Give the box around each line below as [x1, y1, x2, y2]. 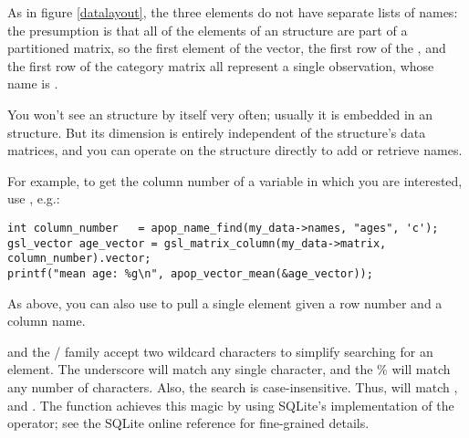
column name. [7, 311, 86, 330]
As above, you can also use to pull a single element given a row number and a [7, 293, 443, 312]
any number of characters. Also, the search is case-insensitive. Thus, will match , [7, 377, 458, 396]
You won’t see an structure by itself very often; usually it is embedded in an [7, 104, 433, 123]
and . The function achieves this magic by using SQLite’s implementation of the [7, 395, 454, 414]
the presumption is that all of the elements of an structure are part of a [7, 20, 408, 39]
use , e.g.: [7, 189, 60, 208]
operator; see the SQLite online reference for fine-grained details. [7, 413, 370, 433]
